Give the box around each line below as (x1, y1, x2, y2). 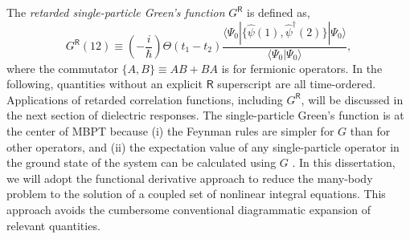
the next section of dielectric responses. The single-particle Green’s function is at (6, 107, 404, 124)
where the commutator (6, 59, 118, 76)
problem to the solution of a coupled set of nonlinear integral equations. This (6, 185, 386, 202)
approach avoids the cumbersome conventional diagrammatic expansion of (6, 201, 371, 217)
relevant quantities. (6, 217, 100, 233)
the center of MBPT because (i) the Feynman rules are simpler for (6, 123, 334, 139)
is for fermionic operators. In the (221, 59, 383, 76)
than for (350, 123, 391, 139)
